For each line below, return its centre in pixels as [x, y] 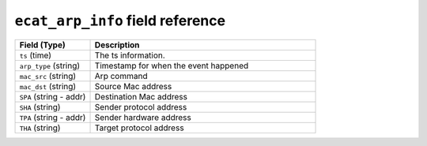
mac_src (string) [48, 76]
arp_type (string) [50, 66]
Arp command [121, 76]
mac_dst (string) [48, 86]
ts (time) [35, 55]
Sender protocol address [141, 107]
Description [117, 45]
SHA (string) [40, 107]
